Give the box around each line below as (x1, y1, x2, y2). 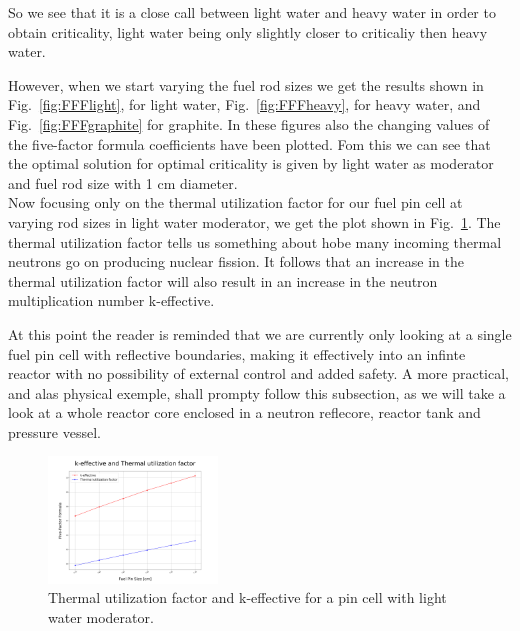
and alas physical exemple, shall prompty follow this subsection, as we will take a (8, 382, 506, 403)
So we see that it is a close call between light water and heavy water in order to (8, 2, 496, 22)
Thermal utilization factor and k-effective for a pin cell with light (48, 587, 447, 608)
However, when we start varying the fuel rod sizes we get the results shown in (8, 74, 484, 95)
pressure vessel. (8, 421, 101, 442)
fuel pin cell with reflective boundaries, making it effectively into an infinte (8, 343, 466, 364)
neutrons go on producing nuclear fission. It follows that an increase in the (8, 251, 464, 272)
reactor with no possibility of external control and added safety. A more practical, (8, 363, 509, 384)
